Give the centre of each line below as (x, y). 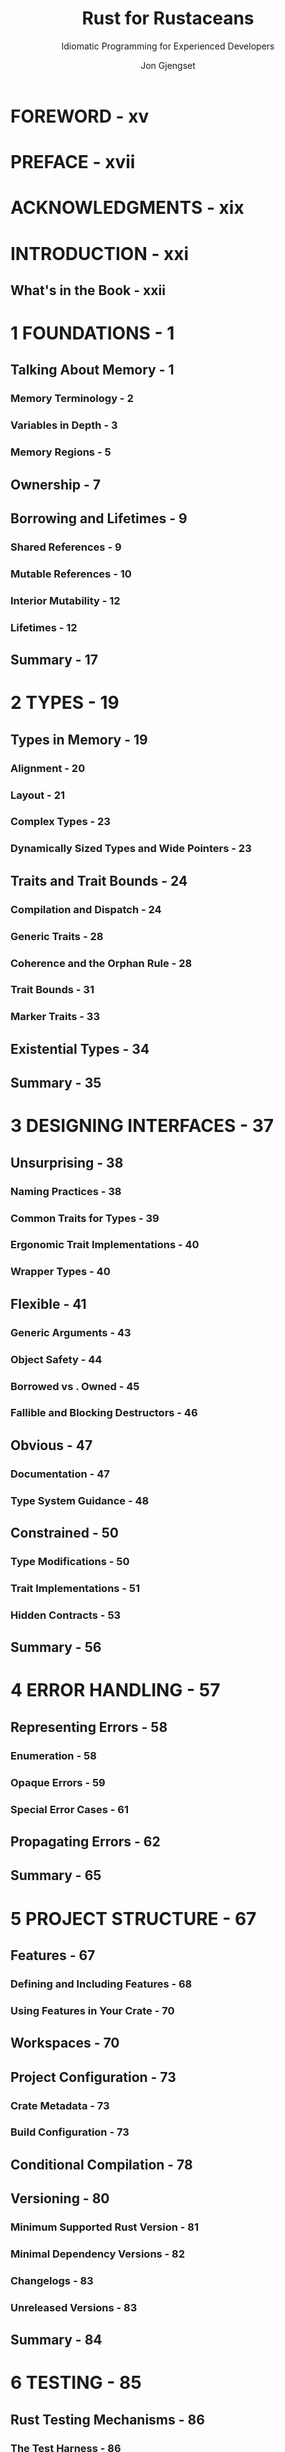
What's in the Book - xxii (88, 290)
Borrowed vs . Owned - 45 (75, 1386)
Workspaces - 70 (65, 2043)
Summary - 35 (56, 1083)
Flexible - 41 (48, 1303)
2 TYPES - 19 (65, 703)
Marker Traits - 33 (55, 1017)
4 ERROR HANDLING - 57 (115, 1690)
